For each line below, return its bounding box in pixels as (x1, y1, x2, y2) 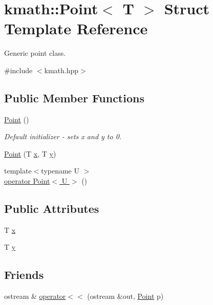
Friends (4, 267, 44, 282)
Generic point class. (4, 48, 66, 58)
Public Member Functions (4, 90, 144, 105)
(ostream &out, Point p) (87, 291, 164, 301)
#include (4, 64, 33, 75)
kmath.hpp (44, 64, 79, 75)
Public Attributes (4, 201, 99, 216)
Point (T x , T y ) (4, 148, 56, 159)
